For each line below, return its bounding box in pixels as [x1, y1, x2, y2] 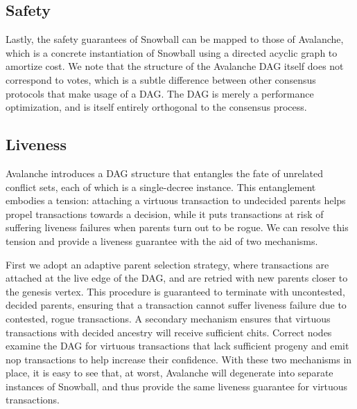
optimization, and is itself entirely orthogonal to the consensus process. [6, 100, 307, 114]
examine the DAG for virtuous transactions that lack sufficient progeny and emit [6, 338, 349, 353]
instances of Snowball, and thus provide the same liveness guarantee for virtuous [6, 379, 348, 393]
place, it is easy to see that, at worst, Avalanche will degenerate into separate [6, 365, 333, 380]
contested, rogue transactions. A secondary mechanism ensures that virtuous [6, 311, 331, 325]
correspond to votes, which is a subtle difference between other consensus [6, 72, 316, 87]
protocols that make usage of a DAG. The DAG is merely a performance [6, 86, 314, 100]
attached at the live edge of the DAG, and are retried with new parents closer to [6, 271, 348, 285]
